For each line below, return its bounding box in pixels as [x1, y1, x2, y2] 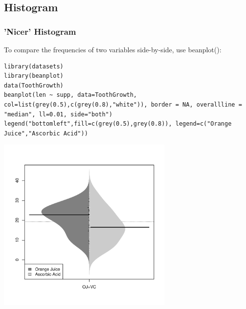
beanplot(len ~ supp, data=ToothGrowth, [4, 91, 137, 99]
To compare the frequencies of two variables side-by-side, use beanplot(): [4, 44, 222, 54]
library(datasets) [4, 63, 64, 70]
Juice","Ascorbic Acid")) [4, 130, 88, 137]
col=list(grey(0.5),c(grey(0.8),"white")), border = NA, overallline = [4, 101, 242, 108]
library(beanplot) [4, 72, 64, 80]
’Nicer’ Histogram [4, 25, 76, 37]
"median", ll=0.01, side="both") [4, 110, 112, 118]
